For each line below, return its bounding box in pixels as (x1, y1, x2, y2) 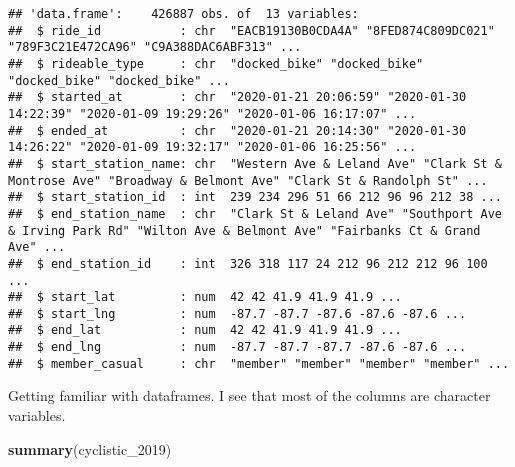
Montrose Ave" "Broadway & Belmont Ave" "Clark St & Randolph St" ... (8, 173, 488, 188)
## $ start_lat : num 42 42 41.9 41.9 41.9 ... (8, 290, 402, 305)
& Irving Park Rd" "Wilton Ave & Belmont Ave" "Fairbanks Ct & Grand (8, 223, 481, 238)
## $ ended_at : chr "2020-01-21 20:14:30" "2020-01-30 (8, 123, 467, 138)
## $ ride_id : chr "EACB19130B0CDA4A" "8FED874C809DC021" (8, 23, 495, 38)
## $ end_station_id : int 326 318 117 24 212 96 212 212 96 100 (8, 256, 488, 271)
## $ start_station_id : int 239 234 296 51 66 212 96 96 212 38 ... (8, 190, 502, 205)
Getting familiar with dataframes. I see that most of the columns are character (8, 385, 491, 406)
